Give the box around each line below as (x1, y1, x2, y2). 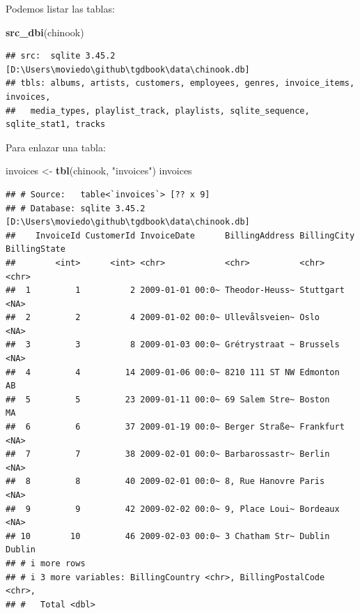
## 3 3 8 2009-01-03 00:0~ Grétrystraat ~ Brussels (6, 340, 340, 350)
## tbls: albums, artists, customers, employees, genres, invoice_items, (6, 78, 355, 89)
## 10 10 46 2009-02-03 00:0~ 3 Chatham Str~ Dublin (6, 531, 330, 541)
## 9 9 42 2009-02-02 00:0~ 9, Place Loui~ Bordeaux (6, 504, 340, 514)
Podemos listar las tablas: (6, 1, 115, 15)
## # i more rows (6, 558, 86, 568)
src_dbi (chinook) (6, 24, 84, 39)
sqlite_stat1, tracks (6, 119, 106, 130)
